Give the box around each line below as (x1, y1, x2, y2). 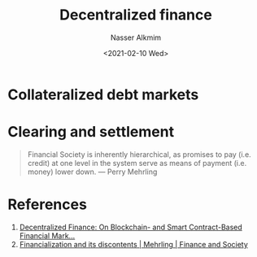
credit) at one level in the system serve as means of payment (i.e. (27, 158, 247, 168)
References (7, 195, 87, 214)
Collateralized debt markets (7, 85, 199, 103)
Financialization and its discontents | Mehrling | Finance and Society (19, 239, 249, 249)
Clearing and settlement (7, 123, 175, 142)
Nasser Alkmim (110, 33, 162, 42)
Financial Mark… (19, 230, 76, 241)
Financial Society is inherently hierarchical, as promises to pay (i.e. (27, 149, 251, 159)
